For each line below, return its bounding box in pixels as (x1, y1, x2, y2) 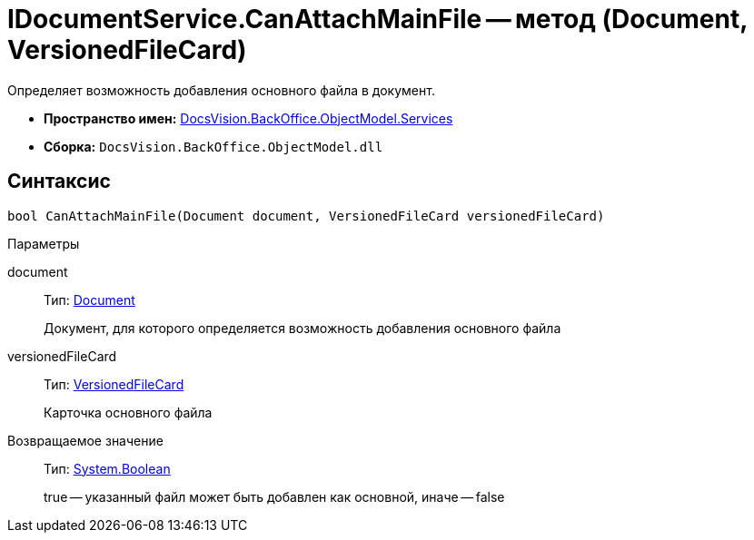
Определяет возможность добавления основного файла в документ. (7, 82, 435, 98)
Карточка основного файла (44, 404, 213, 420)
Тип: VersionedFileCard (44, 376, 184, 392)
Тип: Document (44, 291, 135, 308)
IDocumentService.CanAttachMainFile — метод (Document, (7, 4, 748, 34)
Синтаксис (7, 170, 111, 193)
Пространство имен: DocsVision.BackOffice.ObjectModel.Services (44, 110, 453, 126)
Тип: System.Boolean (44, 460, 171, 476)
